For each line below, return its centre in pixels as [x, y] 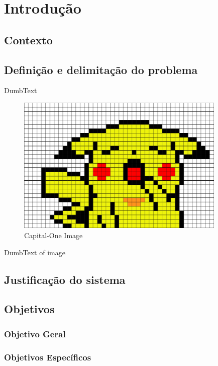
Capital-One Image [53, 235]
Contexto [28, 40]
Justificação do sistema [65, 279]
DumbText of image [35, 252]
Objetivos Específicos [48, 357]
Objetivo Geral [35, 334]
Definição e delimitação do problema [101, 69]
